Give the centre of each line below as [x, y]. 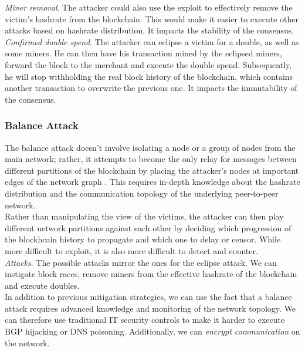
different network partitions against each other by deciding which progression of [148, 227]
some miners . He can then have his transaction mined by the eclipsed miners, [143, 53]
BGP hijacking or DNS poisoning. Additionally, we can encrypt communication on [152, 331]
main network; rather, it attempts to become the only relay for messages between [151, 159]
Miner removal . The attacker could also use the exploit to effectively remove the [149, 7]
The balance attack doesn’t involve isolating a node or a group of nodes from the [150, 147]
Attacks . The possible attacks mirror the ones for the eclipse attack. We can [141, 262]
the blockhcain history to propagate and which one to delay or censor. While [143, 239]
